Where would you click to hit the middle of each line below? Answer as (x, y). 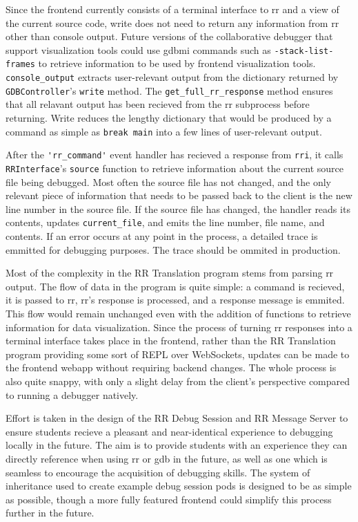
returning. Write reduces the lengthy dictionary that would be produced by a (169, 118)
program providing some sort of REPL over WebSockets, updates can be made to (178, 354)
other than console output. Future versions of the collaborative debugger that (169, 36)
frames (20, 65)
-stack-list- (304, 51)
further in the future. (50, 513)
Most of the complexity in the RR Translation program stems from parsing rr (170, 273)
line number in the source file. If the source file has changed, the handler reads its (178, 208)
